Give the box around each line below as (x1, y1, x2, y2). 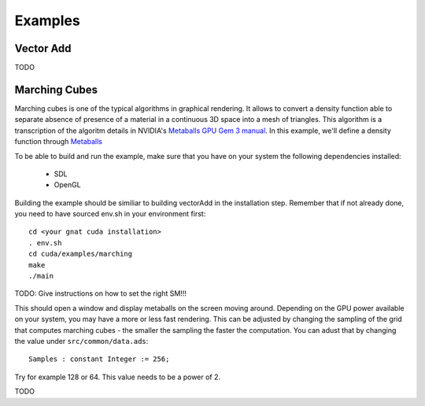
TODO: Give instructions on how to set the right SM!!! (14, 289, 187, 298)
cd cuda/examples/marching (28, 249, 133, 259)
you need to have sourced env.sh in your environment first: (14, 209, 206, 219)
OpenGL (54, 180, 82, 190)
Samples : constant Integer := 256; (28, 355, 170, 364)
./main (28, 271, 54, 281)
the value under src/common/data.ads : (14, 337, 149, 345)
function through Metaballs (14, 137, 102, 146)
